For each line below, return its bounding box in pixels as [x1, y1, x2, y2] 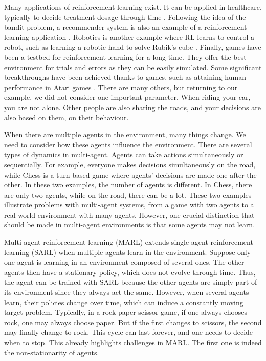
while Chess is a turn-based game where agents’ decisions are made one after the [4, 169, 257, 180]
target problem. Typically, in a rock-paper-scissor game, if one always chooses [4, 307, 248, 317]
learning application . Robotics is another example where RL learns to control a [4, 31, 255, 42]
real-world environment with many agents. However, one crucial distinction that [4, 209, 255, 220]
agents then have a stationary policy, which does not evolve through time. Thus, [4, 266, 256, 277]
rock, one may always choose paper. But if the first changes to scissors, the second [4, 316, 262, 327]
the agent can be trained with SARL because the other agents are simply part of [4, 277, 257, 287]
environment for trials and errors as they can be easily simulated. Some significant [4, 61, 262, 72]
